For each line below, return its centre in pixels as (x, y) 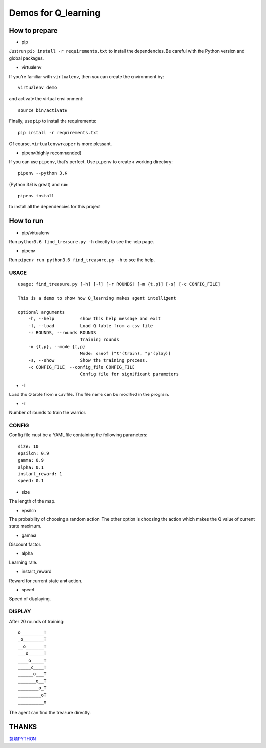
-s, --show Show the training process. (88, 360)
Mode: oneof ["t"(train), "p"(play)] (126, 354)
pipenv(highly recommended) (51, 153)
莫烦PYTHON (23, 739)
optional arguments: (43, 312)
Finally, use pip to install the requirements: (53, 121)
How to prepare (33, 30)
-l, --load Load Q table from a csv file (90, 326)
